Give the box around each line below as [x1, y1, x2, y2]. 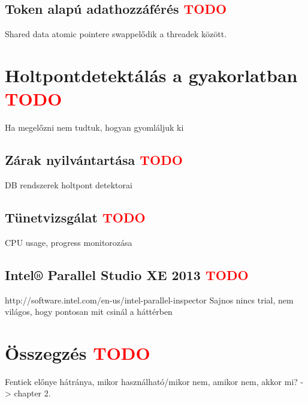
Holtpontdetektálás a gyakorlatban [5, 62, 298, 87]
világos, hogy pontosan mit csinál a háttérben [5, 305, 173, 318]
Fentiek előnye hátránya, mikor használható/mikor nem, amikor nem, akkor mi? [5, 375, 298, 387]
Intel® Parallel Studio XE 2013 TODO [5, 265, 249, 284]
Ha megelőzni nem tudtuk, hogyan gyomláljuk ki [5, 121, 184, 134]
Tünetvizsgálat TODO [5, 207, 146, 226]
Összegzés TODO [5, 340, 150, 365]
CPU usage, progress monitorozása [5, 236, 132, 248]
